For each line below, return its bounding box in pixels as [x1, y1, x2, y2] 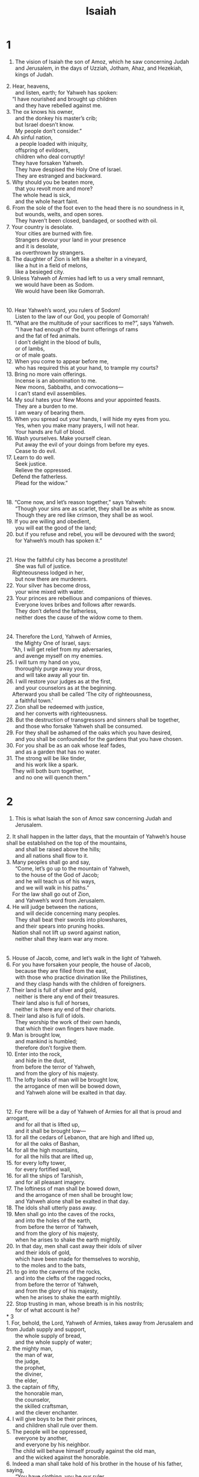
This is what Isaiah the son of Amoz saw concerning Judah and [14, 814, 173, 822]
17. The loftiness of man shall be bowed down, [6, 1185, 120, 1192]
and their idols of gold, [14, 1249, 71, 1256]
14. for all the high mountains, [6, 1146, 79, 1154]
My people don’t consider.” [14, 127, 82, 134]
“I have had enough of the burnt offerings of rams [14, 325, 138, 333]
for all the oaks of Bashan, [14, 1140, 80, 1147]
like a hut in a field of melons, [14, 261, 88, 269]
